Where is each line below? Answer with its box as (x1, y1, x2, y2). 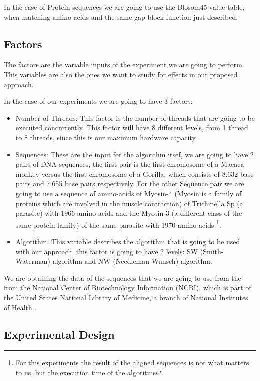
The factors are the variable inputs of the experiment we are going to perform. (4, 59, 244, 70)
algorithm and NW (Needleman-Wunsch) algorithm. (52, 256, 212, 266)
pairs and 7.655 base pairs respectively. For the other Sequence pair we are (15, 178, 244, 189)
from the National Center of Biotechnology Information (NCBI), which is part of (4, 282, 251, 293)
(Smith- (200, 246, 224, 256)
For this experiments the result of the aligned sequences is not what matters (15, 357, 249, 368)
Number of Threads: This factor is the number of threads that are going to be (15, 112, 255, 123)
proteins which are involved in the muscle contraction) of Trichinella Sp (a (15, 198, 243, 208)
